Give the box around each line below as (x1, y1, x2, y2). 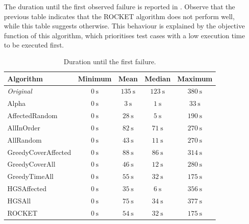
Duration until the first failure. (63, 56, 156, 66)
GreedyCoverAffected (7, 147, 72, 157)
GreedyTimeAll (7, 171, 54, 181)
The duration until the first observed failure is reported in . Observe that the (4, 1, 235, 11)
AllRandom (7, 134, 42, 145)
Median (145, 73, 171, 83)
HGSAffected (7, 183, 47, 194)
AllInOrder (7, 122, 40, 132)
